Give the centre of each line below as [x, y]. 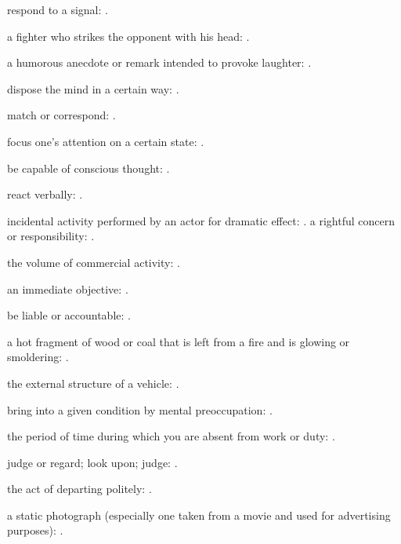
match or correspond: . [61, 115]
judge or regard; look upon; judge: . [92, 462]
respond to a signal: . [58, 9]
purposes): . [35, 530]
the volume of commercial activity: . [94, 262]
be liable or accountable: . [69, 315]
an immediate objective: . [68, 288]
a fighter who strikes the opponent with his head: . [128, 36]
